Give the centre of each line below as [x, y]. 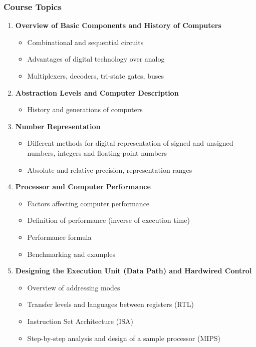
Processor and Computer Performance [83, 187]
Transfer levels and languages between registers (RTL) [110, 304]
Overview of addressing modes [74, 287]
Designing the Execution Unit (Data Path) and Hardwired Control [134, 271]
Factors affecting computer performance [88, 203]
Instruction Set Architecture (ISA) [80, 321]
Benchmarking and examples [71, 254]
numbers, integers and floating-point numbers [97, 152]
